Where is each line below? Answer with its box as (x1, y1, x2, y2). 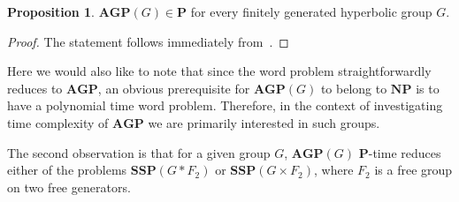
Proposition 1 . (7, 3, 95, 20)
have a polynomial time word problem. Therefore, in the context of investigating (7, 96, 443, 115)
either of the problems (7, 161, 127, 179)
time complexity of (7, 113, 109, 131)
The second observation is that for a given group (7, 143, 271, 161)
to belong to (320, 79, 387, 97)
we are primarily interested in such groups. (148, 113, 380, 131)
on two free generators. (7, 177, 131, 196)
